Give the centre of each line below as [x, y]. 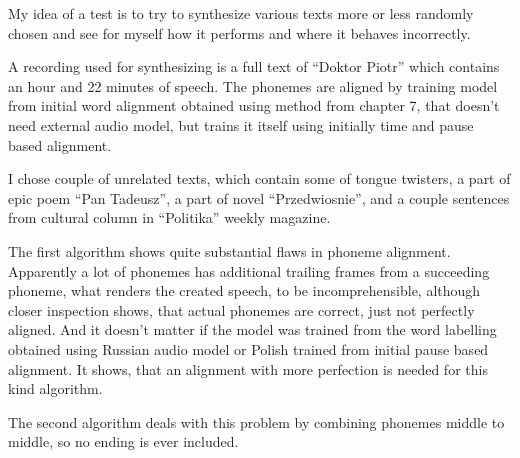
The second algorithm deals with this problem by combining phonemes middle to [256, 421]
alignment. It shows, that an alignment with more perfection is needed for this [248, 368]
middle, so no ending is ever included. [123, 441]
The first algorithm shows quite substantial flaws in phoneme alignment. [229, 250]
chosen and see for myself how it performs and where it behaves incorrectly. [239, 32]
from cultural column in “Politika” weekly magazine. [169, 217]
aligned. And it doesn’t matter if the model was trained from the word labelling [252, 329]
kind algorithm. [55, 388]
